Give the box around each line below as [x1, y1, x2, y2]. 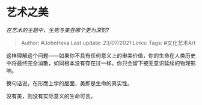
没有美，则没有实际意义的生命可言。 [6, 92, 96, 100]
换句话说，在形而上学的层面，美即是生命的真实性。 [6, 79, 133, 87]
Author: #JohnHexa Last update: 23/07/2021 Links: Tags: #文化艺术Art [20, 39, 196, 46]
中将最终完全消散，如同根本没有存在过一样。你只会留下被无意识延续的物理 [6, 59, 191, 67]
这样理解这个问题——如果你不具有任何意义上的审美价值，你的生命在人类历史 [6, 52, 196, 59]
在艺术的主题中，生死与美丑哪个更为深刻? [6, 26, 109, 34]
